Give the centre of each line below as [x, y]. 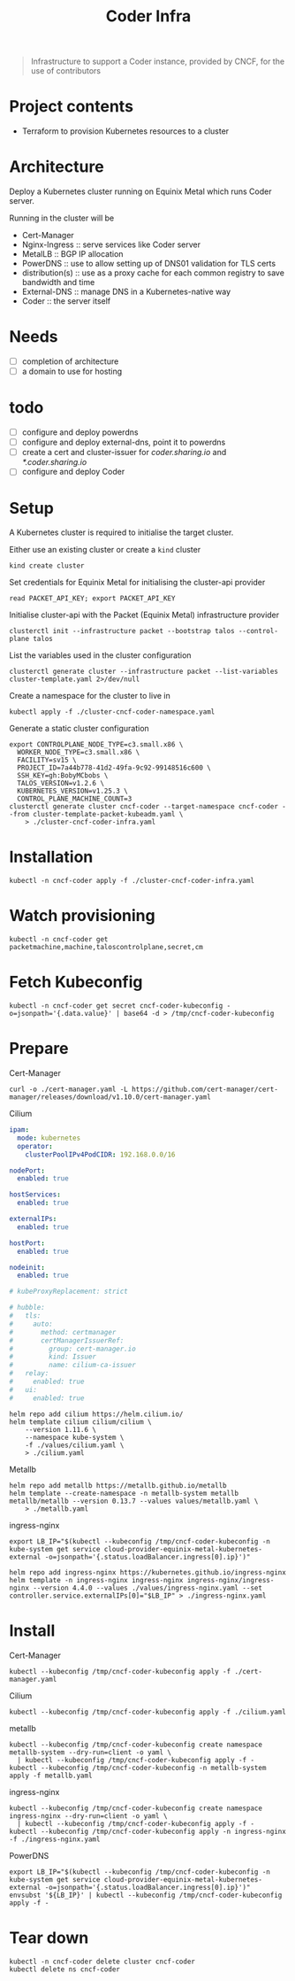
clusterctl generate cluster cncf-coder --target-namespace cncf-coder [144, 807]
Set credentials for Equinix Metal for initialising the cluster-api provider [137, 583]
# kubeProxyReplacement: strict [68, 1292]
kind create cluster [47, 566]
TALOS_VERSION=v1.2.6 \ [61, 784]
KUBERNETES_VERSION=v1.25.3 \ [72, 791]
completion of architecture [70, 361]
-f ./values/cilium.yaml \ [75, 1445]
